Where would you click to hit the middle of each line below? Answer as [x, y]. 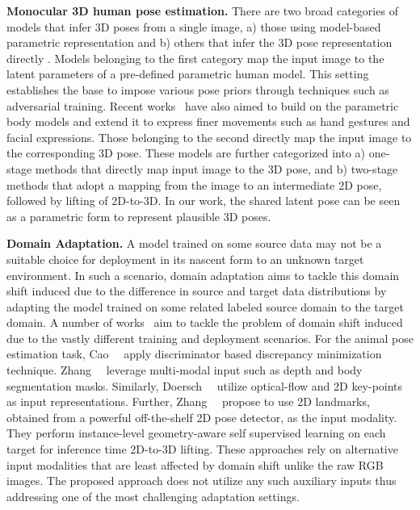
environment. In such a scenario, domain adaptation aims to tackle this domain [203, 275]
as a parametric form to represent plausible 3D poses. [139, 216]
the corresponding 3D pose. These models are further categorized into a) [186, 153]
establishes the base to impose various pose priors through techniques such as [198, 89]
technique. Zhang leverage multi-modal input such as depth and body [185, 370]
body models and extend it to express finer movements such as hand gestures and [208, 121]
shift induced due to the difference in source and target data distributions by [197, 291]
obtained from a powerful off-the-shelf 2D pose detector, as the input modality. [202, 417]
